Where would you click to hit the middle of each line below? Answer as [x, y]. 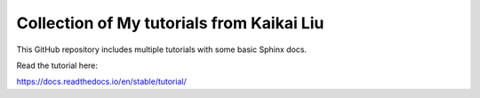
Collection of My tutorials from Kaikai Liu [170, 23]
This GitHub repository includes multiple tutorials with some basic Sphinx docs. [161, 49]
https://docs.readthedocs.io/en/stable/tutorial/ [101, 82]
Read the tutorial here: [57, 65]
